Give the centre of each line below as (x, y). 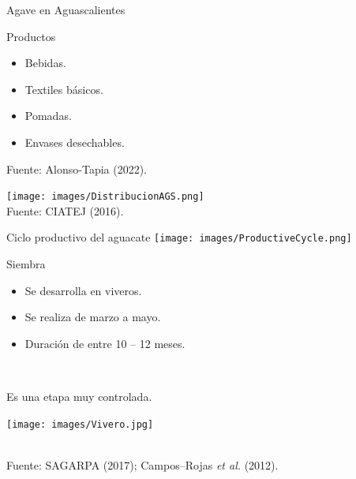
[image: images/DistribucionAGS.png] (105, 197)
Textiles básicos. (64, 89)
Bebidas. (45, 63)
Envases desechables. (75, 142)
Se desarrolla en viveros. (83, 290)
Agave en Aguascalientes (66, 9)
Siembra (26, 264)
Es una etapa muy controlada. (79, 397)
